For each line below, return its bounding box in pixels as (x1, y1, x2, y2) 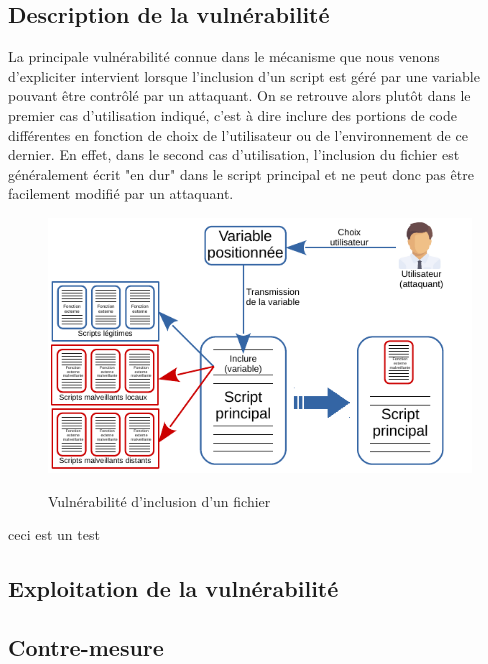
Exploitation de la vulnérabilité (8, 573, 339, 604)
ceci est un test (8, 524, 100, 545)
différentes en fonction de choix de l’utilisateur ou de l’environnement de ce (8, 124, 468, 145)
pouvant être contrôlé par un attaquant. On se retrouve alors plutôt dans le (8, 85, 471, 106)
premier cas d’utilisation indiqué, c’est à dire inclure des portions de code (8, 104, 457, 125)
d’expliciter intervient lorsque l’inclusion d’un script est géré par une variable (8, 65, 480, 86)
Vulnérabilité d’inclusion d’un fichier (48, 490, 271, 511)
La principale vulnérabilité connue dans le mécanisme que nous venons (8, 46, 440, 67)
